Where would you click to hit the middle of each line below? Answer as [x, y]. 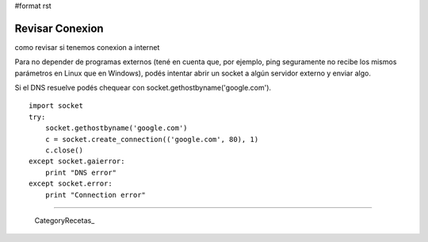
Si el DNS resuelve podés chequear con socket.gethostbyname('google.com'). [143, 88]
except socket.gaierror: [77, 161]
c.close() [64, 150]
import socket [56, 106]
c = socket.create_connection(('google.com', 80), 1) [152, 139]
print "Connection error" [96, 195]
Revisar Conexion [59, 28]
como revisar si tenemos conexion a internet [87, 47]
